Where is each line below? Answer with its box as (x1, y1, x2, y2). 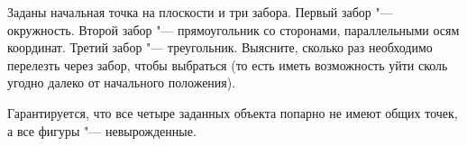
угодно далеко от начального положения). (7, 73, 236, 92)
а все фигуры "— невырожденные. (7, 121, 197, 140)
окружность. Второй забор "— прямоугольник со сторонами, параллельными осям (7, 20, 460, 39)
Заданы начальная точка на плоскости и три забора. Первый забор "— (7, 3, 393, 21)
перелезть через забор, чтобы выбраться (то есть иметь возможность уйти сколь (7, 55, 448, 74)
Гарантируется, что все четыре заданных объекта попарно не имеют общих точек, (7, 103, 458, 122)
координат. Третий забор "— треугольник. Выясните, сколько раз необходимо (7, 38, 433, 57)
